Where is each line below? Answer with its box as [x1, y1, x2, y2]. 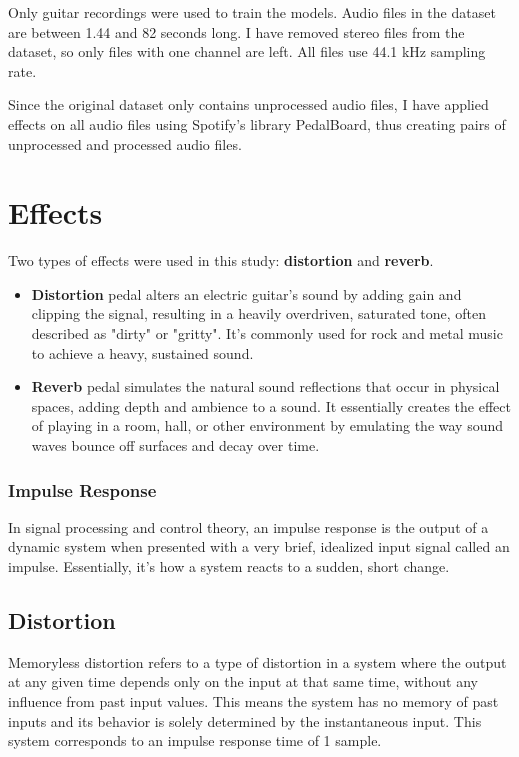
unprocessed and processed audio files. [8, 133, 242, 154]
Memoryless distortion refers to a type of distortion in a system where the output [8, 651, 507, 672]
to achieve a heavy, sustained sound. [31, 342, 254, 363]
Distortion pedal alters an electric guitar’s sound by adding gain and [31, 283, 462, 304]
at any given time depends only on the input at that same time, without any [8, 671, 478, 692]
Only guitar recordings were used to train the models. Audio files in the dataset [8, 2, 496, 22]
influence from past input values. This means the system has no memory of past [8, 691, 499, 712]
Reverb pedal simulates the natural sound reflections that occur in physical [31, 376, 500, 397]
